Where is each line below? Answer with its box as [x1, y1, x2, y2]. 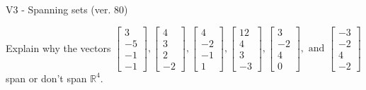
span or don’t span [6, 70, 87, 85]
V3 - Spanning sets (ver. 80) [6, 2, 128, 16]
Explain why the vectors [6, 40, 111, 55]
